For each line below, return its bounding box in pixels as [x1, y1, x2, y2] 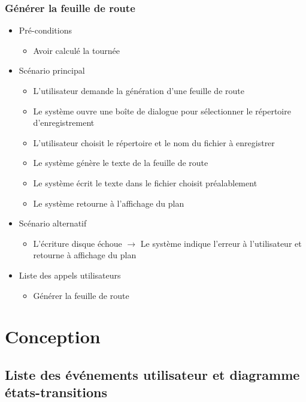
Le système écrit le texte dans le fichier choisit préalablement [33, 176, 257, 189]
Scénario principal [19, 64, 85, 77]
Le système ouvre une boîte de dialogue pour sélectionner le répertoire [33, 104, 291, 117]
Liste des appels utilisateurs [19, 268, 121, 281]
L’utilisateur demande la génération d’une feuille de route [33, 84, 244, 96]
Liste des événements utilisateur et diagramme [5, 365, 300, 383]
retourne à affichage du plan [33, 249, 137, 261]
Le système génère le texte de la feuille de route [33, 156, 208, 169]
